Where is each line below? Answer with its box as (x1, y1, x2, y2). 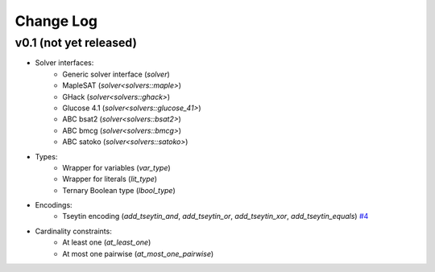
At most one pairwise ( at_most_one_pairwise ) (62, 249, 214, 258)
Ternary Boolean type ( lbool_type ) (62, 185, 176, 195)
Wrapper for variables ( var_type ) (62, 163, 171, 172)
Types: (35, 151, 58, 161)
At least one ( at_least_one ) (62, 237, 151, 247)
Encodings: (35, 200, 72, 210)
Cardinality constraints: (35, 226, 112, 236)
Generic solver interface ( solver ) (62, 69, 171, 79)
